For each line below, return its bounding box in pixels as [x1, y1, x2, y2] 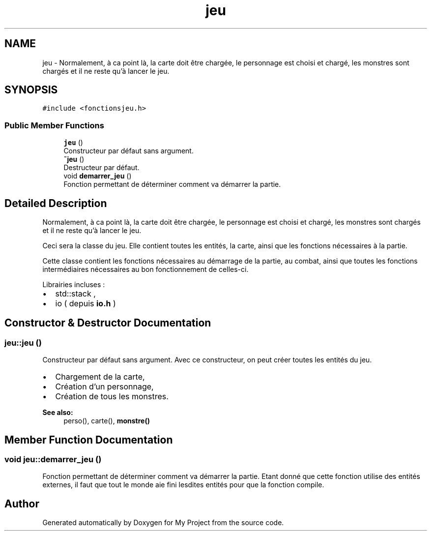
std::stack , [55, 289, 96, 299]
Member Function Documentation [4, 433, 173, 446]
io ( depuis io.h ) [55, 298, 116, 309]
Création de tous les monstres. [55, 391, 169, 402]
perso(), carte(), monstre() [63, 416, 150, 425]
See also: [42, 408, 73, 417]
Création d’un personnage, [55, 382, 154, 392]
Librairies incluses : [42, 280, 105, 289]
